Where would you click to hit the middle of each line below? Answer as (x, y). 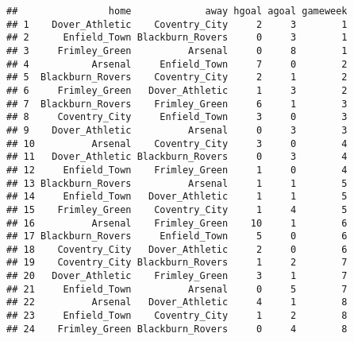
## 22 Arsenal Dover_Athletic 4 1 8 (177, 302)
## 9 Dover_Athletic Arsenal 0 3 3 (177, 130)
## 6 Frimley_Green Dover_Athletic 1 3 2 (177, 90)
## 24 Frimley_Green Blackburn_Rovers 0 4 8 (177, 329)
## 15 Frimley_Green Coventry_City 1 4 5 (177, 209)
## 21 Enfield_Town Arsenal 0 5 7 (177, 289)
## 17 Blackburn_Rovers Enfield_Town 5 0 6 (177, 236)
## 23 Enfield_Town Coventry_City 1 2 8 (177, 316)
